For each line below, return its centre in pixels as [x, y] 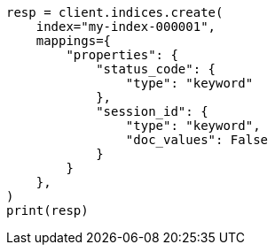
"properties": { [122, 55]
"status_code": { [156, 69]
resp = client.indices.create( [115, 12]
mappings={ [74, 41]
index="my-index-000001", [126, 27]
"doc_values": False [197, 140]
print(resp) [47, 210]
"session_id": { [152, 111]
